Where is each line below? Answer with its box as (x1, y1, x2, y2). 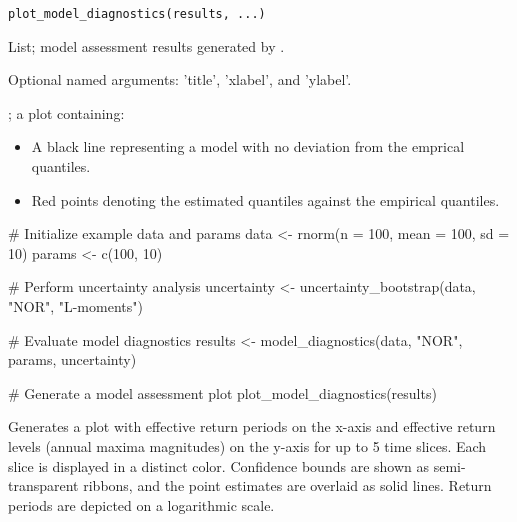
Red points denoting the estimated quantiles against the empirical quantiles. (31, 189, 500, 210)
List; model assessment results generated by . (8, 35, 285, 56)
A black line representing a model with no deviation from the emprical (31, 136, 465, 157)
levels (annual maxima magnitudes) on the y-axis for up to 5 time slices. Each (8, 435, 487, 456)
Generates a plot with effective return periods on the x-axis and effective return (8, 416, 496, 437)
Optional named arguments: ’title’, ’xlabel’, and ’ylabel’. (8, 69, 352, 90)
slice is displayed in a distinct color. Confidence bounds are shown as (8, 455, 429, 476)
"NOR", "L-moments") (8, 296, 143, 316)
